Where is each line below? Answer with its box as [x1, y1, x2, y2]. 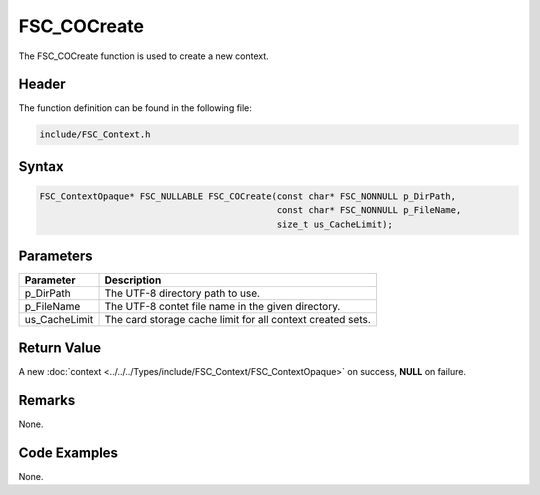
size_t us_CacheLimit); [276, 218, 394, 230]
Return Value [18, 339, 102, 356]
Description [104, 273, 162, 287]
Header [18, 76, 66, 93]
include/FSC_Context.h [39, 129, 151, 140]
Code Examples [18, 444, 119, 461]
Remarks [18, 391, 76, 409]
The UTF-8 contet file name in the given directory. [104, 300, 341, 314]
